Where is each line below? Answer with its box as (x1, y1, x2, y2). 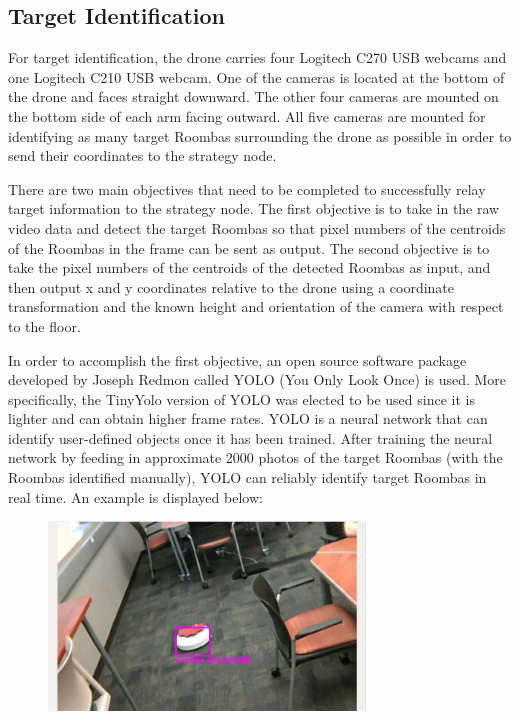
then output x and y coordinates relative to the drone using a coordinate (8, 276, 455, 297)
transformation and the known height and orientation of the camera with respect (8, 296, 504, 317)
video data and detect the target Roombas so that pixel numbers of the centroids (8, 217, 506, 238)
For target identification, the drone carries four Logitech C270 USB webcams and (8, 47, 507, 68)
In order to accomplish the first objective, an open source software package (8, 349, 467, 370)
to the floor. (8, 315, 81, 336)
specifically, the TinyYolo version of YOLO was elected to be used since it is (8, 388, 475, 409)
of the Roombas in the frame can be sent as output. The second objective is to (8, 237, 490, 258)
